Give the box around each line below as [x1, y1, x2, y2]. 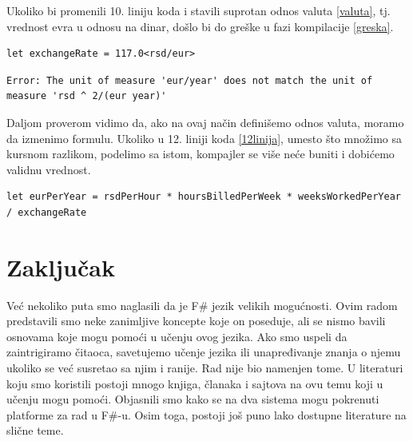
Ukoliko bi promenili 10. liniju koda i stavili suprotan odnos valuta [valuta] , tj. [6, 2, 391, 18]
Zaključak [6, 250, 115, 283]
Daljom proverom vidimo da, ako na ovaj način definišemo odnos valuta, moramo [6, 113, 404, 130]
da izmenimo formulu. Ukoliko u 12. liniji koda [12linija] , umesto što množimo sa [6, 129, 402, 146]
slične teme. [6, 422, 64, 439]
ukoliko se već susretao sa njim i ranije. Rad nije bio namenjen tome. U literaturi [6, 360, 403, 376]
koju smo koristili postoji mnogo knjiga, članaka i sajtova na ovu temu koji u [6, 375, 383, 391]
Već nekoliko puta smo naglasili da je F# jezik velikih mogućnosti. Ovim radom [6, 296, 398, 313]
